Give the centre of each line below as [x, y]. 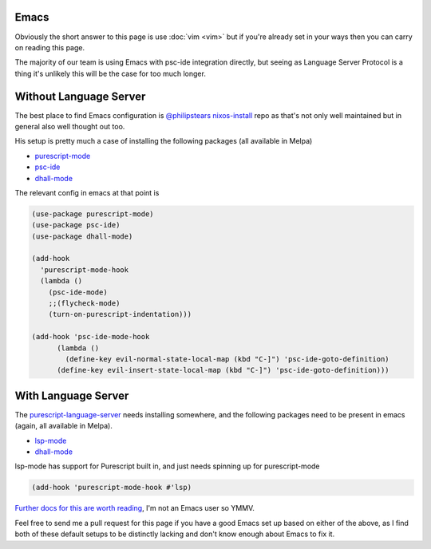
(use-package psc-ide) [76, 225]
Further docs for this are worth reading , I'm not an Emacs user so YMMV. [135, 508]
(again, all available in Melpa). [64, 426]
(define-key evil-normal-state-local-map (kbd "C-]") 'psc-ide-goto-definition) [227, 359]
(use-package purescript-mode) [93, 214]
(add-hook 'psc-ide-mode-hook [91, 337]
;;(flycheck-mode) [84, 304]
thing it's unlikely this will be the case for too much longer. [111, 73]
